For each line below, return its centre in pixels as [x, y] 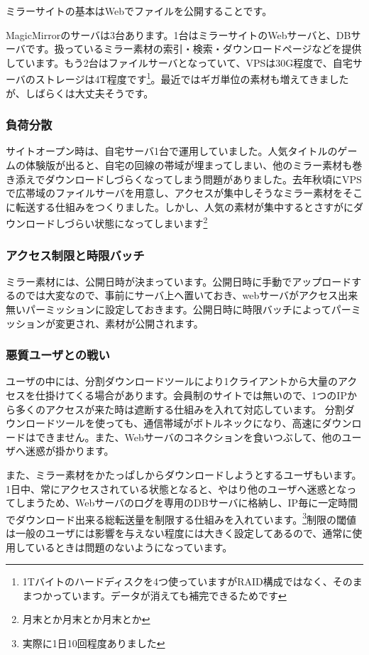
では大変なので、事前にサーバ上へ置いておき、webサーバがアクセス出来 [192, 295]
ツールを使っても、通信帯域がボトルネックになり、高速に [188, 423]
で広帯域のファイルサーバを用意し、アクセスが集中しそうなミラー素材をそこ [184, 193]
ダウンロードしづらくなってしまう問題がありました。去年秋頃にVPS [203, 179]
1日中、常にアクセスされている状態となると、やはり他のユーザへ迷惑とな [176, 488]
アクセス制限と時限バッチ [75, 255]
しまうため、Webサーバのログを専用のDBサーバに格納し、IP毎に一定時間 [187, 503]
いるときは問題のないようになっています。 [134, 547]
